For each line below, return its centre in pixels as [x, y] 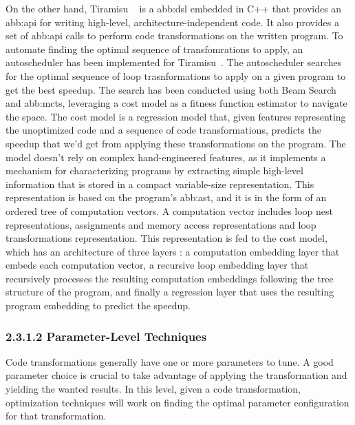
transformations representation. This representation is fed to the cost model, [166, 238]
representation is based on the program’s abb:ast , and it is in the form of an [166, 197]
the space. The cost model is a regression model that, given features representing [176, 116]
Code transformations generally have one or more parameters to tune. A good [170, 361]
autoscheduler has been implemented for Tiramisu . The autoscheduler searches [174, 62]
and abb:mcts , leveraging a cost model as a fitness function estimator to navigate [176, 103]
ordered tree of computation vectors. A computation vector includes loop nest [170, 210]
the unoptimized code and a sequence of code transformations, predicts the [163, 130]
